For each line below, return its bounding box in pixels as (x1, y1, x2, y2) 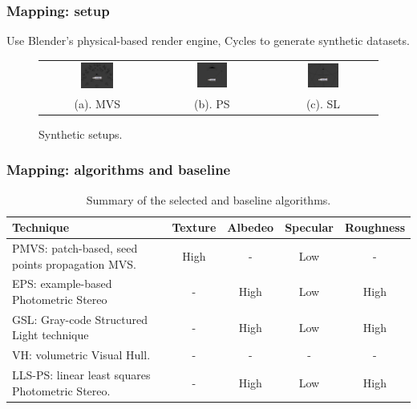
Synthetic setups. (38, 125, 123, 142)
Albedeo (227, 219, 274, 236)
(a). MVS (74, 95, 121, 111)
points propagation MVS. (12, 255, 136, 272)
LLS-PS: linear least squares (12, 366, 151, 383)
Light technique (12, 326, 89, 343)
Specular (285, 219, 334, 236)
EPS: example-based (12, 275, 112, 292)
